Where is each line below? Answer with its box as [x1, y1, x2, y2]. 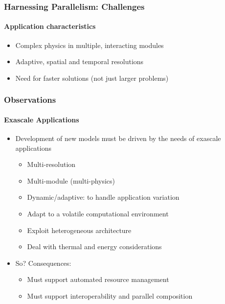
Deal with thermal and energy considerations [27, 241, 162, 252]
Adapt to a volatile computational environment [27, 209, 169, 219]
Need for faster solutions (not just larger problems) [15, 72, 169, 83]
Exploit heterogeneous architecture [27, 225, 132, 235]
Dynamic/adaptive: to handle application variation [27, 192, 180, 202]
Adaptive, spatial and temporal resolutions [15, 56, 144, 67]
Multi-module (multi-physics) [27, 175, 115, 186]
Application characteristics [4, 21, 96, 31]
